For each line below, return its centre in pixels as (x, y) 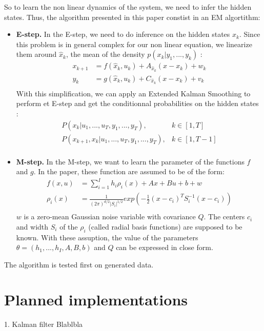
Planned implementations (96, 299)
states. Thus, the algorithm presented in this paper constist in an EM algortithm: (132, 17)
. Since (250, 34)
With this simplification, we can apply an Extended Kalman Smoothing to (133, 93)
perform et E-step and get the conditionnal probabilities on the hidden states (137, 103)
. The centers (224, 216)
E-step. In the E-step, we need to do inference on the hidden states (123, 34)
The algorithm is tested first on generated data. (79, 264)
